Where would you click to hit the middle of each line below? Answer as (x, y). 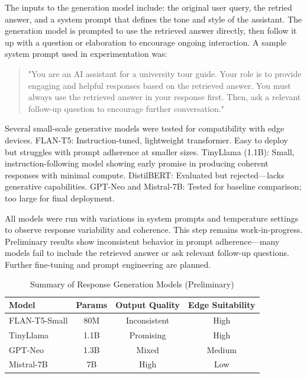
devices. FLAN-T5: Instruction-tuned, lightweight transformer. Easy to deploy (147, 140)
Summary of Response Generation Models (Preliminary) (132, 284)
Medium (222, 349)
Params (92, 305)
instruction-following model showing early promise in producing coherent (137, 163)
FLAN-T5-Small (38, 320)
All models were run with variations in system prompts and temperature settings (152, 218)
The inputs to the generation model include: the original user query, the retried (148, 7)
